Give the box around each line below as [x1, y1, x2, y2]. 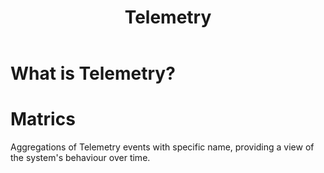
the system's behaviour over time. [10, 152, 151, 164]
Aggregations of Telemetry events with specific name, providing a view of [10, 141, 315, 153]
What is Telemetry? [10, 62, 176, 85]
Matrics [10, 108, 76, 131]
